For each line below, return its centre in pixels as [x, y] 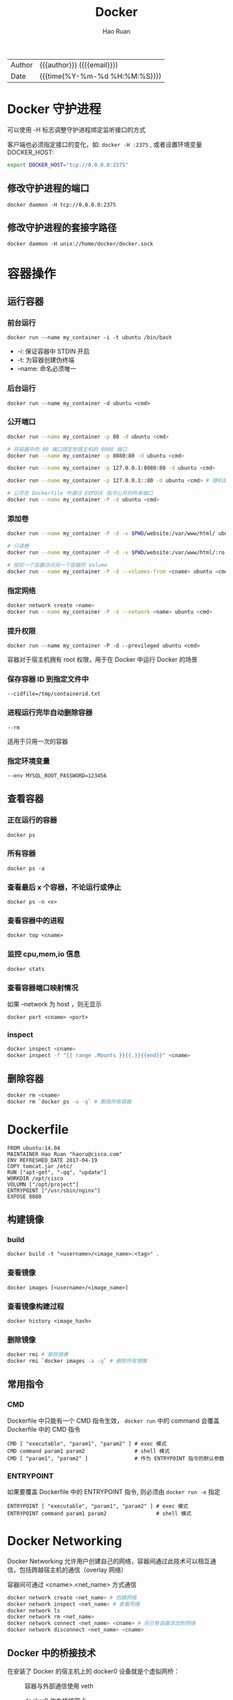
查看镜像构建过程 [36, 1306]
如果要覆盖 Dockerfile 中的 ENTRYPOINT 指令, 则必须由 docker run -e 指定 [114, 1491]
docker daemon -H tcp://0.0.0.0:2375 [62, 205]
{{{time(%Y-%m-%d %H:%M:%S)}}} [100, 76]
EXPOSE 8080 [24, 1196]
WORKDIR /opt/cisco [35, 1178]
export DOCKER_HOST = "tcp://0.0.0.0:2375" [68, 165]
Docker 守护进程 [54, 109]
